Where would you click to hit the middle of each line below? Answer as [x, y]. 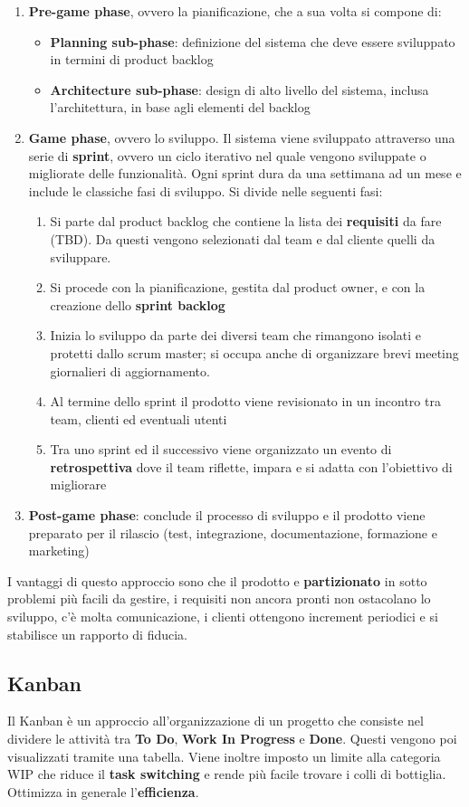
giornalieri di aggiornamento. [130, 370]
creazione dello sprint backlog [138, 304]
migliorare [78, 484]
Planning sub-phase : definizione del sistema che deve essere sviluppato [253, 41]
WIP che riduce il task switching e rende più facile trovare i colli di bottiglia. [227, 774]
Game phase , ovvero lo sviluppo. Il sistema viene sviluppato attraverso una [242, 137]
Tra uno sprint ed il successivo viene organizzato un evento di [221, 449]
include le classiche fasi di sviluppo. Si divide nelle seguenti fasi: [206, 190]
